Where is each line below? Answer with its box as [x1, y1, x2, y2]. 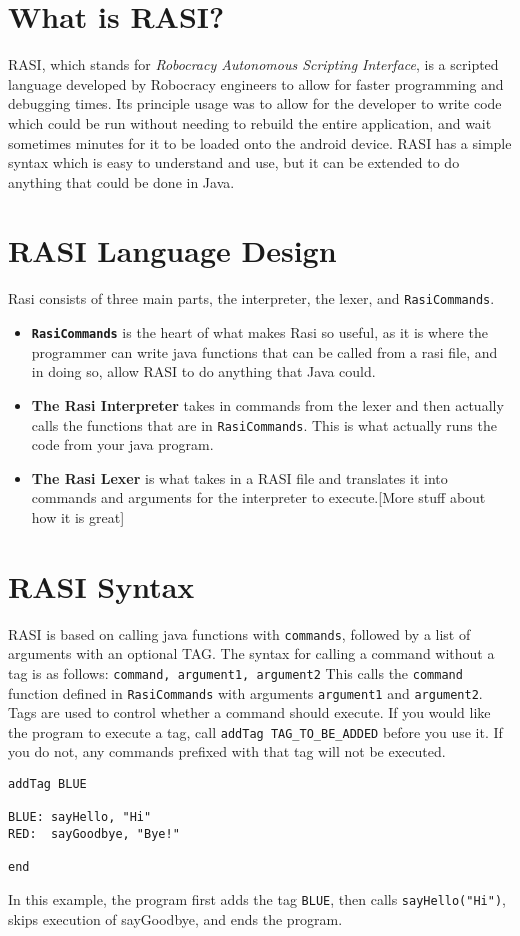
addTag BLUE [8, 777, 87, 792]
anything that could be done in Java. [8, 171, 235, 192]
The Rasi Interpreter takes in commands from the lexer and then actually [31, 394, 504, 415]
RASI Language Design [8, 230, 337, 271]
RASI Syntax [8, 565, 195, 606]
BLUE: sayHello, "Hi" [8, 810, 152, 825]
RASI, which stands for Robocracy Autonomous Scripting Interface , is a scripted [8, 54, 499, 75]
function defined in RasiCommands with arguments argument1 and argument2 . [8, 682, 483, 703]
